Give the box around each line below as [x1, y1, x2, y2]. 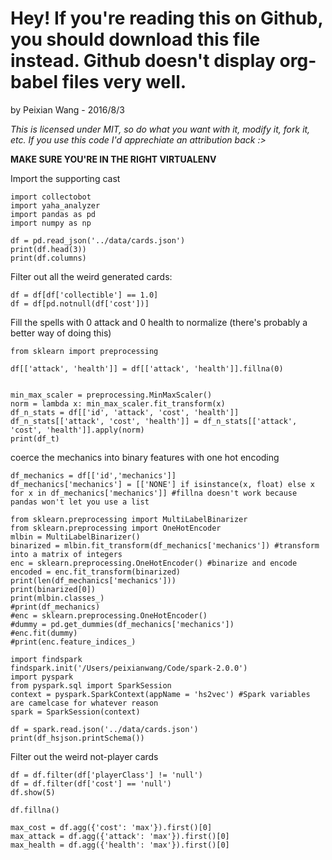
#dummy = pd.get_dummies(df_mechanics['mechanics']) [10, 619, 235, 629]
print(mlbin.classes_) [10, 593, 105, 603]
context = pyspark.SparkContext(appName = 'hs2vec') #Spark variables [10, 689, 311, 699]
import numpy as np [10, 218, 92, 228]
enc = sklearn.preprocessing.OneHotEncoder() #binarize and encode [10, 558, 298, 568]
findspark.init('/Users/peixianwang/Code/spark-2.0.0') [10, 663, 248, 673]
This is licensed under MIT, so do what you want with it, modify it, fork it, [10, 123, 311, 135]
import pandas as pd [10, 209, 97, 219]
